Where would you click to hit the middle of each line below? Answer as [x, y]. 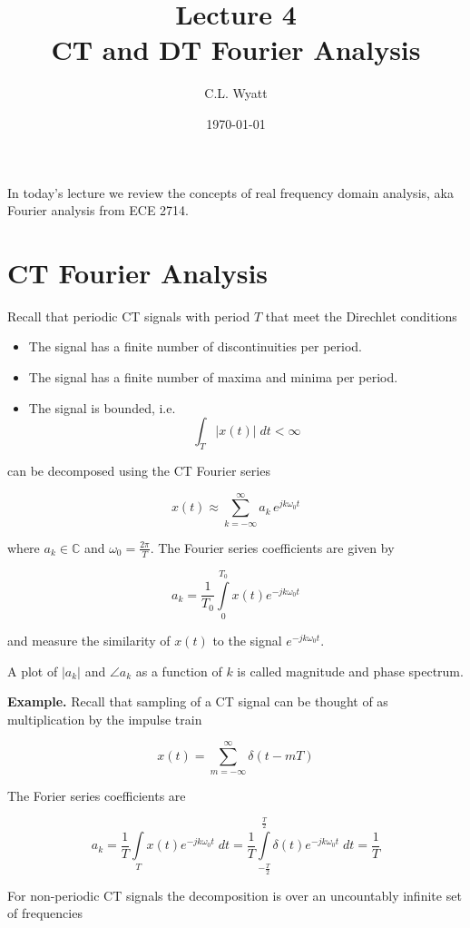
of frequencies [45, 913]
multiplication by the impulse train [105, 719]
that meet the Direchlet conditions [361, 316]
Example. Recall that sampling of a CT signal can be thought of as [198, 701]
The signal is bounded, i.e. [102, 407]
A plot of [33, 671]
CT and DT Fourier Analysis [236, 49]
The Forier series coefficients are [97, 795]
